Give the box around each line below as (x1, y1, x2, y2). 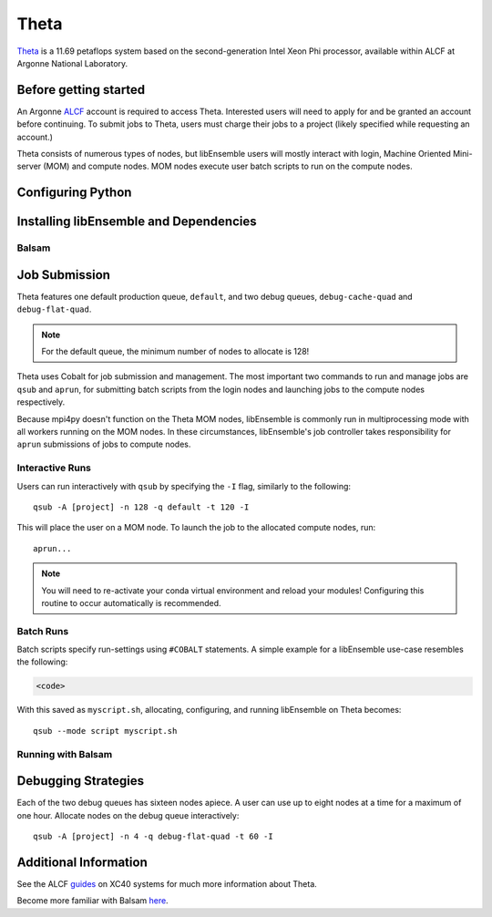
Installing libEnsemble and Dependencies (16, 214, 257, 230)
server (16, 160, 42, 172)
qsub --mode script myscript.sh (33, 726, 178, 736)
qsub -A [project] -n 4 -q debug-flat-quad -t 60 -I (33, 831, 273, 842)
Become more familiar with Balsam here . (16, 895, 169, 906)
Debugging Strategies (16, 773, 145, 788)
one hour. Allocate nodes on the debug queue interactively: (16, 809, 240, 820)
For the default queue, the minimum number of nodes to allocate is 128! (41, 346, 310, 357)
